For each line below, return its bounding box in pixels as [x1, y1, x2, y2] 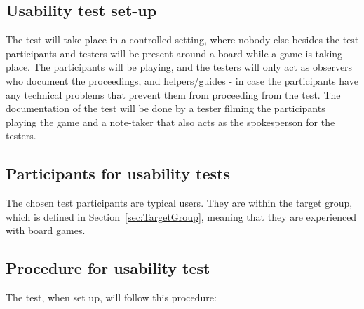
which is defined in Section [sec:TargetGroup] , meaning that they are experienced [6, 209, 357, 224]
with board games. [6, 223, 86, 238]
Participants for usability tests [6, 163, 230, 184]
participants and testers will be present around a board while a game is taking [6, 46, 343, 60]
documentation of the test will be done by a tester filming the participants [6, 101, 325, 116]
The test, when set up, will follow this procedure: [6, 290, 217, 305]
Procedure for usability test [6, 257, 210, 279]
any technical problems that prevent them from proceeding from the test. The [6, 87, 341, 102]
